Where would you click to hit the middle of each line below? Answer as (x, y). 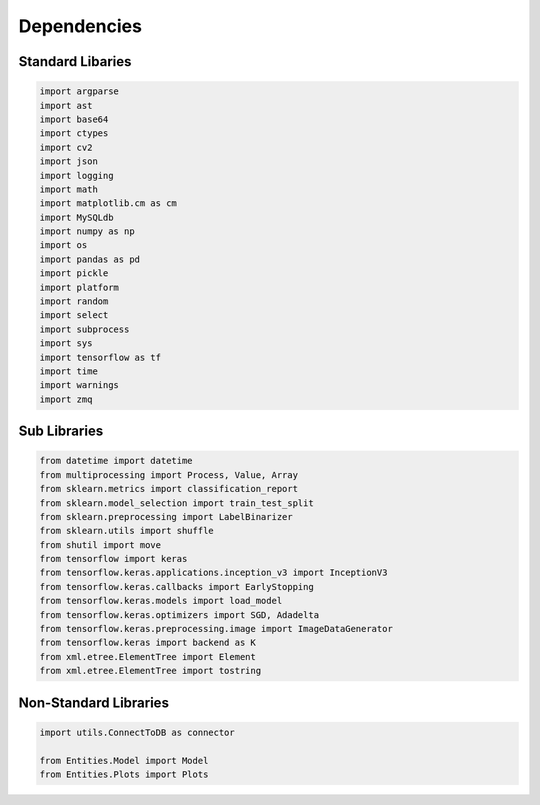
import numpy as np (87, 231)
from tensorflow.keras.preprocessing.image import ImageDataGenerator (216, 629)
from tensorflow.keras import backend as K (148, 643)
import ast (66, 105)
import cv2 (66, 147)
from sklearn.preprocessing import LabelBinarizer (166, 516)
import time (69, 371)
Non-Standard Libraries (94, 702)
